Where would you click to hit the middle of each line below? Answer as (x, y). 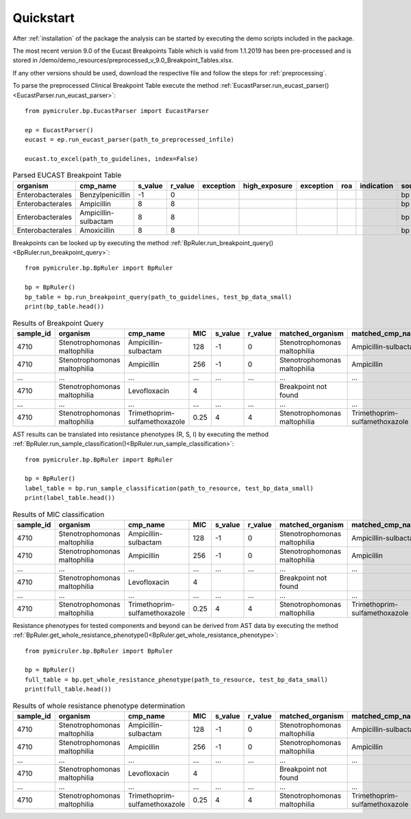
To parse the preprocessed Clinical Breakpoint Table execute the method (116, 86)
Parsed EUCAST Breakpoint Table (67, 175)
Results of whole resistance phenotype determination (99, 705)
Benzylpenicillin (105, 194)
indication (377, 186)
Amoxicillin (97, 230)
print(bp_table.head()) (65, 306)
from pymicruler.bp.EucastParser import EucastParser (117, 111)
